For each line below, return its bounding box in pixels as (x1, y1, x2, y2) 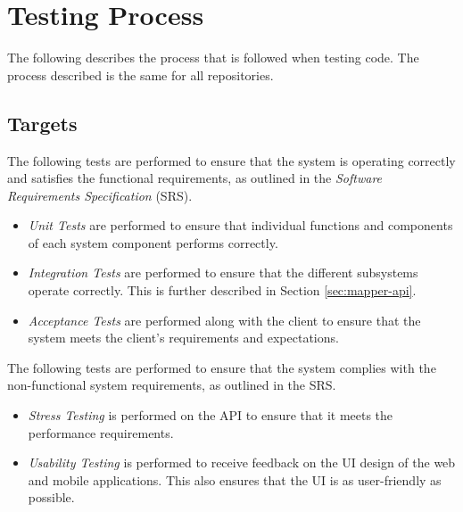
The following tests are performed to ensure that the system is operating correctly (7, 151, 456, 169)
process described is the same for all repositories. (7, 65, 274, 84)
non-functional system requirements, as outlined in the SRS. (7, 376, 336, 394)
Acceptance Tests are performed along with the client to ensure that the (28, 310, 421, 329)
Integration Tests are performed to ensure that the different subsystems (28, 263, 418, 282)
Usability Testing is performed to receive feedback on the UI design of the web (28, 453, 456, 472)
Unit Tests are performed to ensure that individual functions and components (28, 216, 453, 235)
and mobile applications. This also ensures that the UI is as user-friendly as (28, 470, 442, 489)
